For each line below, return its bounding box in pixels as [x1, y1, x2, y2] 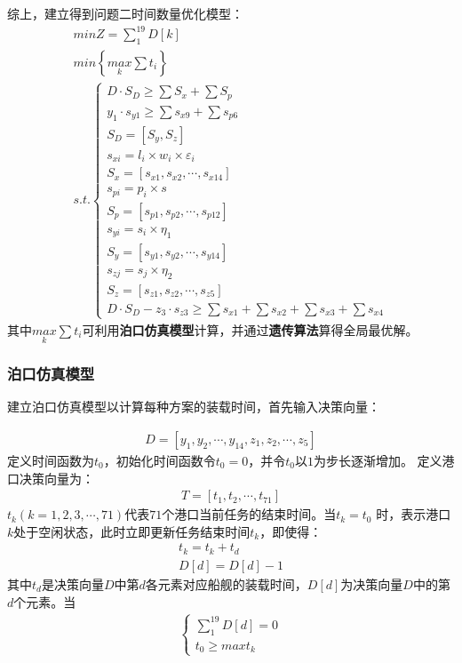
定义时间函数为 [7, 451, 94, 470]
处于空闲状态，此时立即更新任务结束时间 [13, 522, 251, 540]
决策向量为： [19, 468, 94, 487]
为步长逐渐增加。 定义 [313, 451, 442, 470]
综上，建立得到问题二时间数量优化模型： [7, 4, 243, 22]
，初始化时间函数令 [103, 451, 216, 470]
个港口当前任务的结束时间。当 [162, 505, 337, 523]
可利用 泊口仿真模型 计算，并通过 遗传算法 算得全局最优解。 [82, 320, 418, 339]
